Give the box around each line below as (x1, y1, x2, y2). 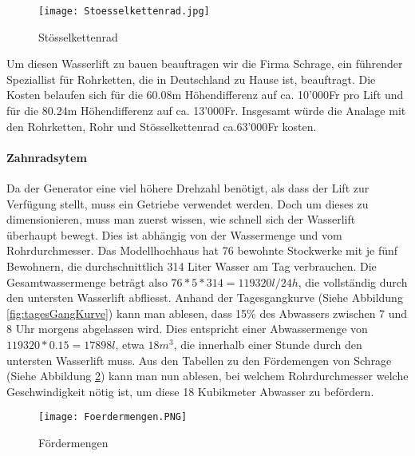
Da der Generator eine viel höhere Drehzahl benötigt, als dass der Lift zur (6, 180, 370, 196)
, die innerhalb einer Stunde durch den (173, 335, 362, 352)
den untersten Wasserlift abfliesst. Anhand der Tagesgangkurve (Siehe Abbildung (6, 289, 403, 306)
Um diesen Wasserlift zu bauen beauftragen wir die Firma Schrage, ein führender (6, 55, 403, 72)
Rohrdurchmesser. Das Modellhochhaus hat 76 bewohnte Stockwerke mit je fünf (6, 242, 398, 259)
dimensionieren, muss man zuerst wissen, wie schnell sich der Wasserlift (6, 211, 356, 228)
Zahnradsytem (6, 149, 87, 165)
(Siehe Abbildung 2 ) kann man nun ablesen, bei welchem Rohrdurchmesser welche (6, 367, 409, 384)
